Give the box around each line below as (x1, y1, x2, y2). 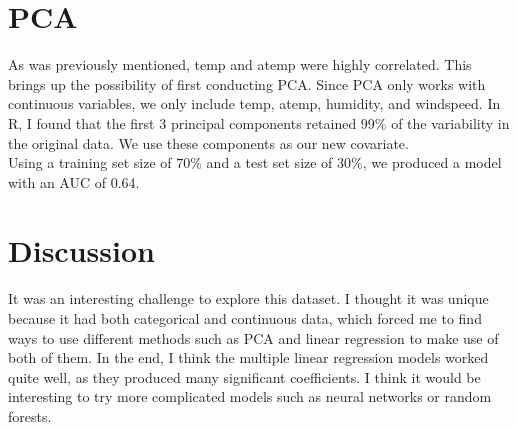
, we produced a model (362, 152, 502, 173)
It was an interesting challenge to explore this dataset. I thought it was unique (8, 288, 489, 309)
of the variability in (391, 112, 510, 133)
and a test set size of (206, 152, 333, 173)
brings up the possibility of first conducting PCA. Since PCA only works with (8, 73, 486, 94)
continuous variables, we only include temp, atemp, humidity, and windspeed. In (8, 93, 501, 114)
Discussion (8, 230, 155, 271)
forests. (8, 405, 52, 426)
